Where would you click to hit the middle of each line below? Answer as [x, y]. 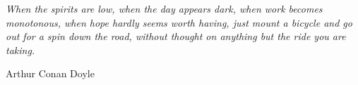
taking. [20, 50]
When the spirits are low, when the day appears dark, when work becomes [164, 8]
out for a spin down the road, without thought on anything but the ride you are [176, 36]
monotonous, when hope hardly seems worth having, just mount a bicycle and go [179, 22]
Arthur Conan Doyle [50, 73]
